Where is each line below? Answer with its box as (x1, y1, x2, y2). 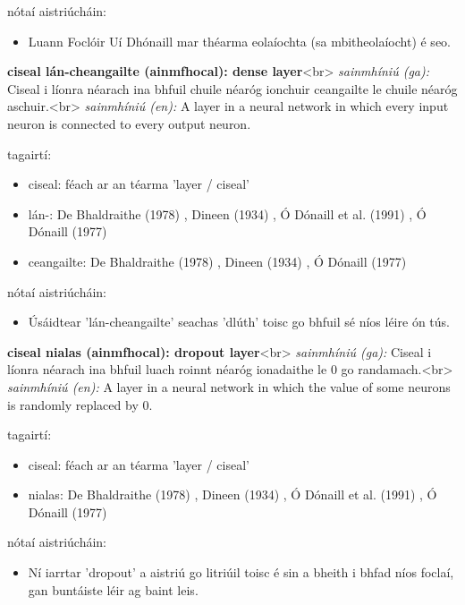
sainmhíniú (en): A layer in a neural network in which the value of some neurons (7, 377, 451, 396)
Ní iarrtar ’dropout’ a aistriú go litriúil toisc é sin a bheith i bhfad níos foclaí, (28, 563, 454, 582)
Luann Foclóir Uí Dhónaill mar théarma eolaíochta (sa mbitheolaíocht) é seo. (28, 31, 451, 50)
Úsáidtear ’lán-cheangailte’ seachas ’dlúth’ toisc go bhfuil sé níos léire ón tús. (28, 312, 450, 331)
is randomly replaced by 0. (7, 395, 153, 413)
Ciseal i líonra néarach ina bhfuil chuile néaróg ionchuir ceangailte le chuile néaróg (7, 79, 458, 98)
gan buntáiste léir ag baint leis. (28, 580, 199, 599)
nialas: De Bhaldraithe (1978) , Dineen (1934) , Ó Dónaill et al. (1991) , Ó (28, 485, 437, 504)
